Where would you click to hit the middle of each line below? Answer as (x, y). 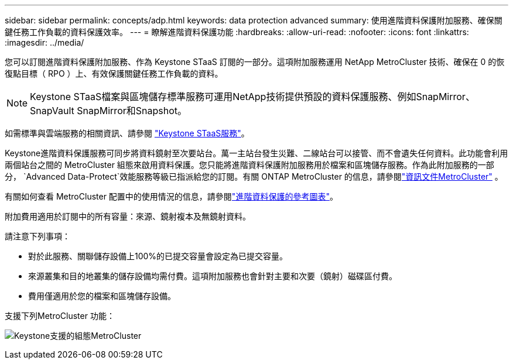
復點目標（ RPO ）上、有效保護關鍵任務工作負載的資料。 (114, 73)
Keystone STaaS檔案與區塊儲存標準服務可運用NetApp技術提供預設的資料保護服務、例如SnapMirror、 (252, 97)
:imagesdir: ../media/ (45, 42)
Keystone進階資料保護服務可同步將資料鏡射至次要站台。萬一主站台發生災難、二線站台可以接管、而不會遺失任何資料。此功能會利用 (256, 153)
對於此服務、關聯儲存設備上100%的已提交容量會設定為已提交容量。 (158, 256)
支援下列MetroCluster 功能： (60, 316)
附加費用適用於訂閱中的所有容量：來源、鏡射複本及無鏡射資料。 (128, 216)
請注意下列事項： (37, 236)
